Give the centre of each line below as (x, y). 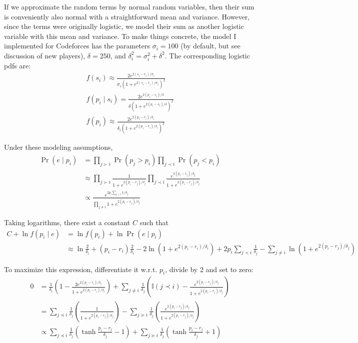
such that (154, 222)
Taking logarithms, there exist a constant (67, 222)
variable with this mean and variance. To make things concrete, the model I (120, 36)
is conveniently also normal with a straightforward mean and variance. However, (127, 16)
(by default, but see (210, 46)
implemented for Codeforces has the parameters (77, 46)
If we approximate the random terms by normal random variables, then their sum (129, 6)
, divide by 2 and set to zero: (209, 269)
